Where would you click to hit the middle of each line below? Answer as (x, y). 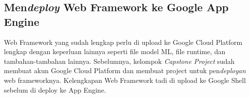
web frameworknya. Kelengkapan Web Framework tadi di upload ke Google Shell (125, 80)
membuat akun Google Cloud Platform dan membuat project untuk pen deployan (125, 70)
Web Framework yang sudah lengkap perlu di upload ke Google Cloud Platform (123, 42)
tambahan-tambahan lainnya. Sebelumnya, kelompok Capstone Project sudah (119, 61)
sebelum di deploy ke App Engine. (55, 89)
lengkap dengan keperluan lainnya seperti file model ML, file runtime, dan (115, 51)
